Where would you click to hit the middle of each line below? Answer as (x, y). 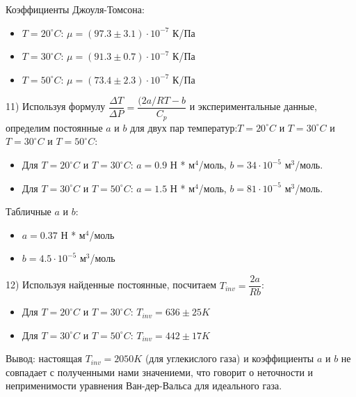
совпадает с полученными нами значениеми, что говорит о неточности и (160, 372)
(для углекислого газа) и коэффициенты (229, 358)
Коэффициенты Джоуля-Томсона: (75, 9)
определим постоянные (54, 127)
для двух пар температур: (184, 127)
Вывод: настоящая (44, 358)
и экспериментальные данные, (253, 106)
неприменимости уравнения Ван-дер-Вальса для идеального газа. (144, 386)
